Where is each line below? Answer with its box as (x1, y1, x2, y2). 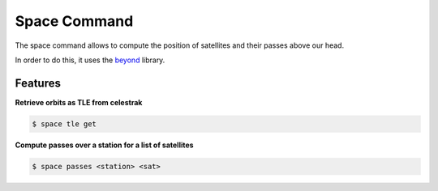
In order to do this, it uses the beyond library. (15, 55, 165, 65)
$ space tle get (32, 119, 97, 129)
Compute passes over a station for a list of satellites (15, 140, 194, 150)
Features (15, 76, 61, 90)
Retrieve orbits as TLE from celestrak (15, 97, 143, 107)
